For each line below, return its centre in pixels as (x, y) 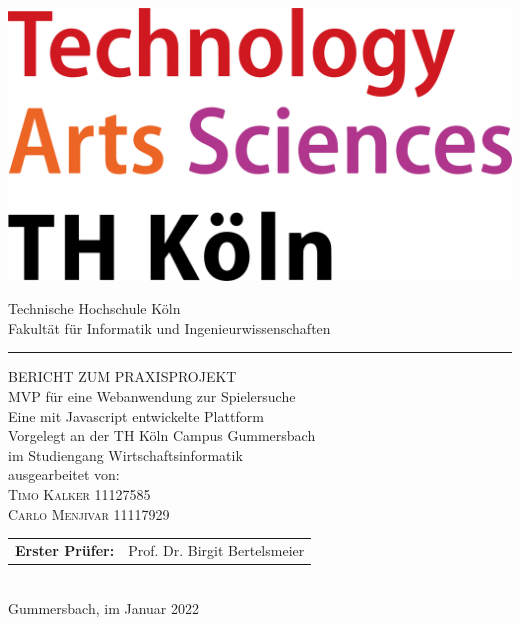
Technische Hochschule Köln (94, 308)
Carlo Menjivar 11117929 (89, 513)
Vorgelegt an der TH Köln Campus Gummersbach (162, 435)
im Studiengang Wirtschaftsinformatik (125, 454)
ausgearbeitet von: (64, 474)
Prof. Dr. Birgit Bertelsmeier (216, 549)
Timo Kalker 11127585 (79, 494)
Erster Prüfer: (65, 549)
